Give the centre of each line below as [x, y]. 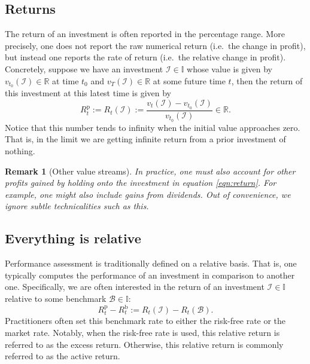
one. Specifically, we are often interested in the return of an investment [135, 287]
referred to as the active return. [63, 356]
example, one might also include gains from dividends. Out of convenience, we [148, 194]
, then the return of [267, 80]
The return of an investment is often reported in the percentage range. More [145, 34]
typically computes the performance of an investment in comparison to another [150, 275]
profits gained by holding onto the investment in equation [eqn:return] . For [141, 183]
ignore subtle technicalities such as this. [77, 206]
